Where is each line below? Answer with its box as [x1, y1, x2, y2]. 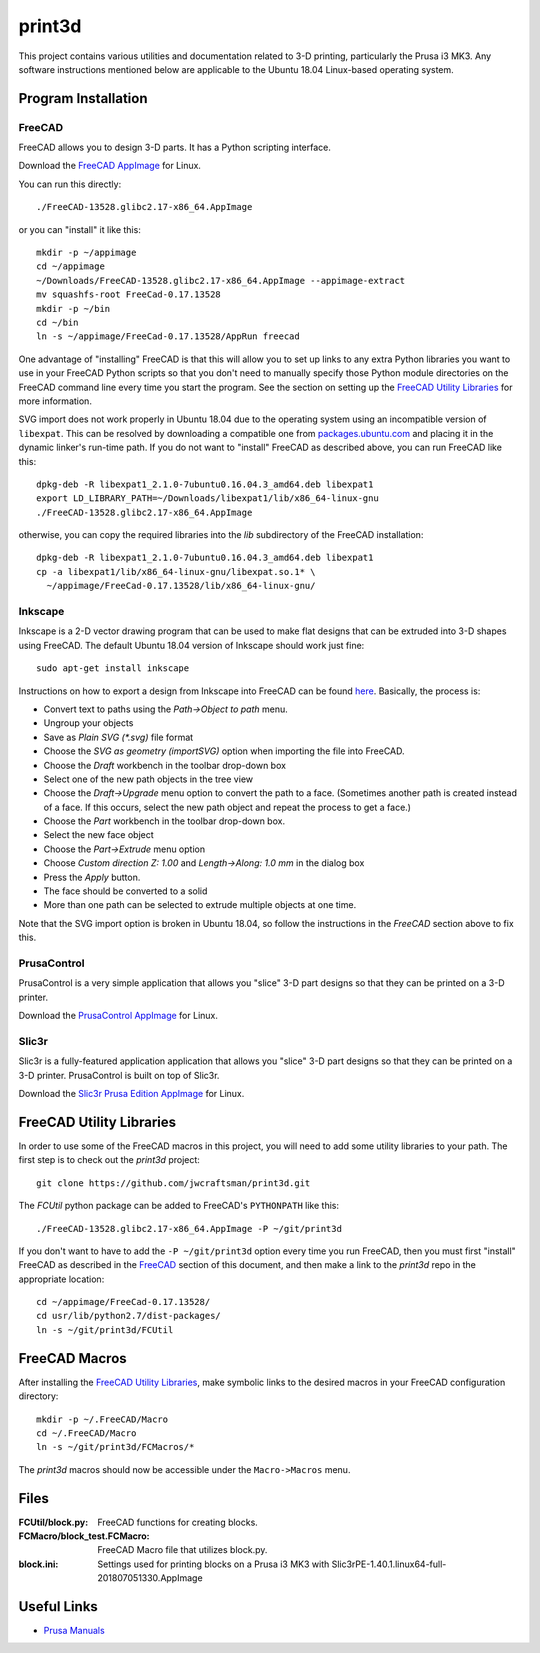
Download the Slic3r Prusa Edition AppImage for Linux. [18, 1088, 245, 1100]
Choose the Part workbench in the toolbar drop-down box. [43, 815, 285, 827]
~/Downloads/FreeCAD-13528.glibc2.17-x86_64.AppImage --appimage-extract [36, 275, 406, 286]
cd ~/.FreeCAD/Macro [36, 1427, 137, 1439]
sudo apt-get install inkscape [36, 663, 190, 674]
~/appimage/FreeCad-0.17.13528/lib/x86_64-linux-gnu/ [46, 580, 316, 592]
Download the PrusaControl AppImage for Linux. [18, 1010, 219, 1022]
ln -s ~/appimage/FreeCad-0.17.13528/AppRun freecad [36, 331, 300, 342]
